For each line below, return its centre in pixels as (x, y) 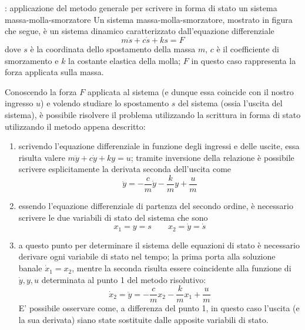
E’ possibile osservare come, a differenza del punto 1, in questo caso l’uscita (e (159, 308)
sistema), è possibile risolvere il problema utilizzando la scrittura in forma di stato (153, 114)
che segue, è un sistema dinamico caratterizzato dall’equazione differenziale (140, 31)
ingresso (19, 103)
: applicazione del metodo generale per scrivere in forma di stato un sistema (141, 8)
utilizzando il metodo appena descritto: (75, 126)
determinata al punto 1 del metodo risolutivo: (124, 279)
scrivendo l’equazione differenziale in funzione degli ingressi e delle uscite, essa (159, 146)
